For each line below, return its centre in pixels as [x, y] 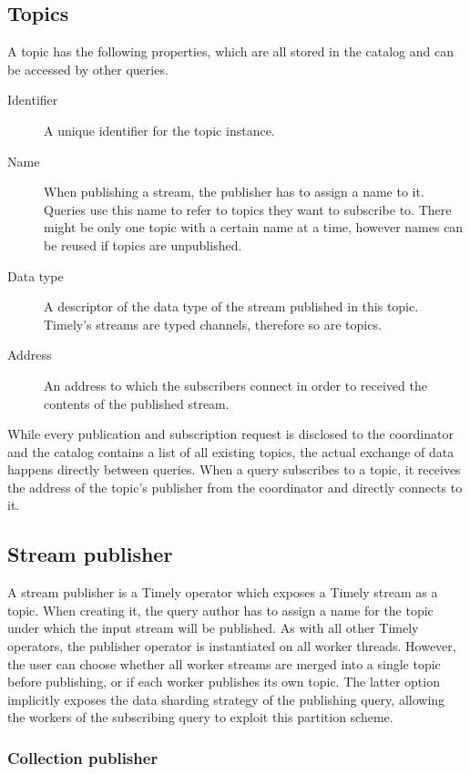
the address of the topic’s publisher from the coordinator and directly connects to [235, 487]
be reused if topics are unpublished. [143, 244]
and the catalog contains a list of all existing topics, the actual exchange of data [231, 451]
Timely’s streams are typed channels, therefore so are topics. [213, 324]
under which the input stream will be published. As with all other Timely [213, 628]
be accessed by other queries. [88, 69]
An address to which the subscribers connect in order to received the [235, 385]
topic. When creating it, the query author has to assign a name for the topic [220, 610]
